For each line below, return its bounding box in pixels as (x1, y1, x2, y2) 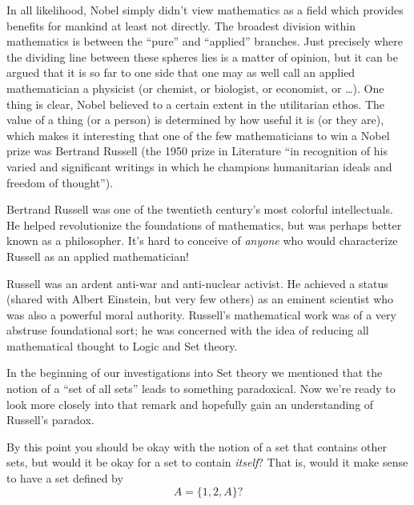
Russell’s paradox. (6, 411, 94, 428)
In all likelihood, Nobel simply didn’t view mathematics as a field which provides (6, 2, 404, 18)
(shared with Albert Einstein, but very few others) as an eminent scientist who (6, 291, 394, 307)
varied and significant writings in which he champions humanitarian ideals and (6, 158, 392, 174)
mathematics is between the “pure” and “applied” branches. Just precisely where (6, 33, 403, 50)
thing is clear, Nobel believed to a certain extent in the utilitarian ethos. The (6, 95, 384, 112)
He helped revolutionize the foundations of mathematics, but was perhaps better (6, 216, 402, 233)
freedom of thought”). (6, 174, 114, 190)
